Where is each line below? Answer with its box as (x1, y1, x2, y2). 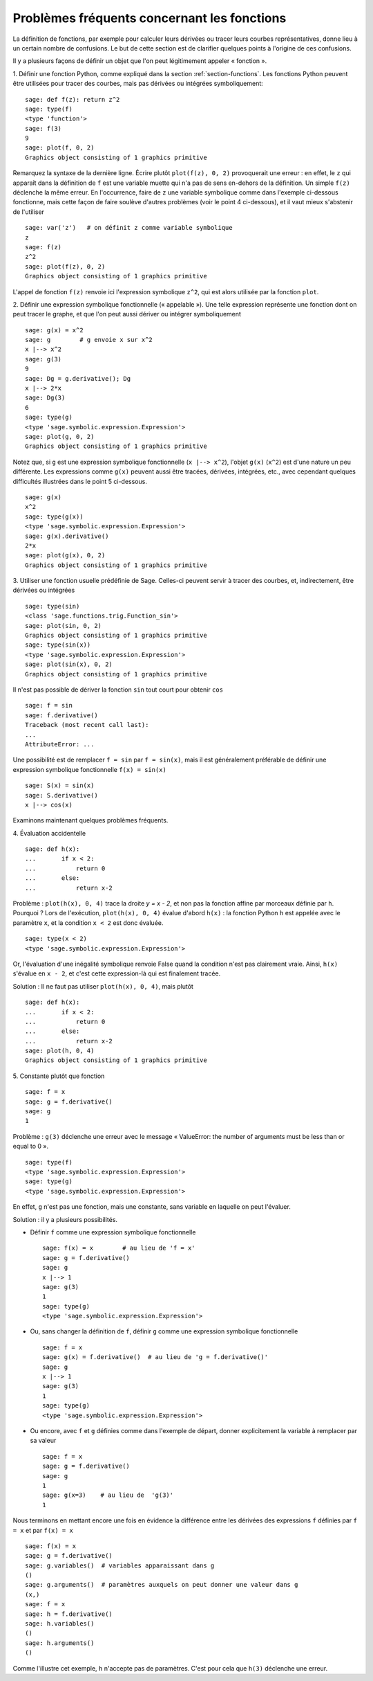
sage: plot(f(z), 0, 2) (25, 262, 106, 270)
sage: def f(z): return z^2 (25, 96, 120, 103)
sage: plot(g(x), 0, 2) (25, 551, 106, 559)
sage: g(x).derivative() (25, 532, 109, 540)
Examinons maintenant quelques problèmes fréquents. (12, 816, 169, 825)
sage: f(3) (25, 125, 62, 132)
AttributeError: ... (25, 740, 95, 748)
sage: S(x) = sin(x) (25, 782, 95, 789)
